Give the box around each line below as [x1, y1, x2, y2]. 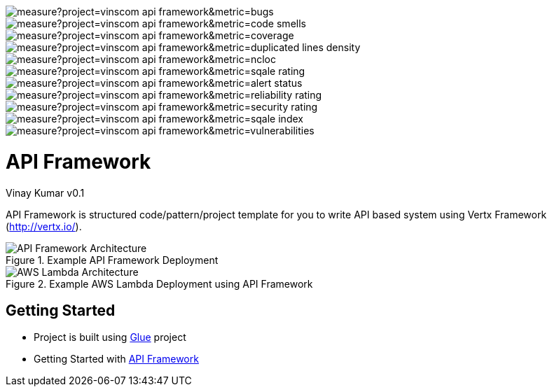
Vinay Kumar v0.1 [6, 186, 85, 199]
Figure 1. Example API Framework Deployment [6, 253, 219, 266]
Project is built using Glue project [34, 331, 186, 344]
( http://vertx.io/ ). [6, 220, 82, 232]
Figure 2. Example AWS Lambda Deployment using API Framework [6, 277, 313, 290]
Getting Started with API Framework [34, 353, 199, 365]
